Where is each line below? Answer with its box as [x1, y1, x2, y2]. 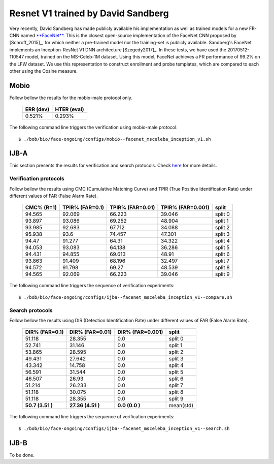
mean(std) [168, 402, 194, 409]
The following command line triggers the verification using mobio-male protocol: [9, 125, 178, 131]
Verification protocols [9, 175, 64, 182]
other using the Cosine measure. [9, 68, 78, 74]
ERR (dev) [25, 106, 50, 113]
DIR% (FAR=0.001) [117, 328, 163, 335]
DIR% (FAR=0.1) [25, 328, 64, 335]
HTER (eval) [55, 106, 84, 113]
